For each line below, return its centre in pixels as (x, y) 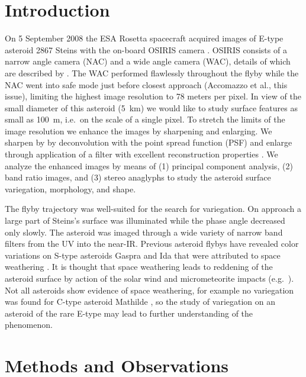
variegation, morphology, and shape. (70, 188)
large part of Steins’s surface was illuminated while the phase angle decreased (145, 220)
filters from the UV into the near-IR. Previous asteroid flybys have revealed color (152, 244)
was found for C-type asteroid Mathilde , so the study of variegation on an (140, 302)
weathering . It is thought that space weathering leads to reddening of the (139, 267)
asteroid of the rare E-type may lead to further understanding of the (129, 313)
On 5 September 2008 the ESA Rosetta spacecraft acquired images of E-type (144, 38)
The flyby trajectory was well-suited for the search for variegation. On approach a (153, 209)
